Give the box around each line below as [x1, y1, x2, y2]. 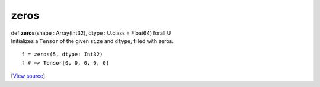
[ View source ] [11, 72, 46, 79]
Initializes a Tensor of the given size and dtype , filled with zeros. [11, 37, 174, 44]
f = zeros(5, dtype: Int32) [21, 51, 103, 58]
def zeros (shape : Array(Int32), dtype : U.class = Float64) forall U [11, 29, 171, 36]
